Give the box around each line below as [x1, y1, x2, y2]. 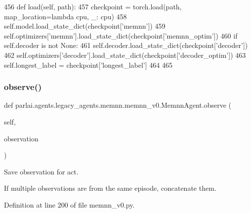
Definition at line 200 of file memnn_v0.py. [4, 199, 135, 210]
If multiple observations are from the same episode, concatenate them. [4, 183, 216, 193]
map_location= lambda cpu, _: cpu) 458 [4, 11, 127, 21]
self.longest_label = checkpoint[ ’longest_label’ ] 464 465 [4, 59, 172, 70]
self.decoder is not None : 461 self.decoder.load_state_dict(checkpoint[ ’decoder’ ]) [4, 40, 248, 50]
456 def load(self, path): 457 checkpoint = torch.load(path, [4, 1, 182, 11]
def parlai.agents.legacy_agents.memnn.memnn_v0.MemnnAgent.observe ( [4, 100, 231, 110]
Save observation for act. [4, 166, 79, 176]
